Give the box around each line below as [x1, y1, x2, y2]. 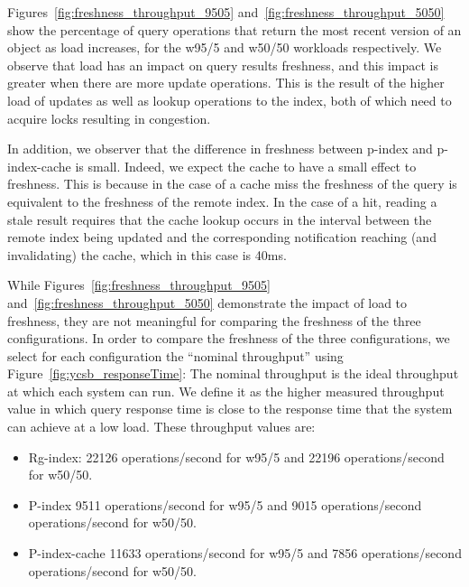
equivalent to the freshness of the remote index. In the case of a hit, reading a [7, 191, 437, 210]
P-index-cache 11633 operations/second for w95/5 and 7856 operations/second [28, 544, 462, 563]
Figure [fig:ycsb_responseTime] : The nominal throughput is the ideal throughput [7, 364, 459, 383]
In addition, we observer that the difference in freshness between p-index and [7, 139, 433, 158]
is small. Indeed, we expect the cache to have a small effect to [75, 156, 417, 175]
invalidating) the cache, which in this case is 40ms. [7, 245, 287, 264]
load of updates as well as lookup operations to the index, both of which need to [7, 90, 452, 109]
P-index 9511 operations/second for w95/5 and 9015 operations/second [28, 495, 422, 514]
